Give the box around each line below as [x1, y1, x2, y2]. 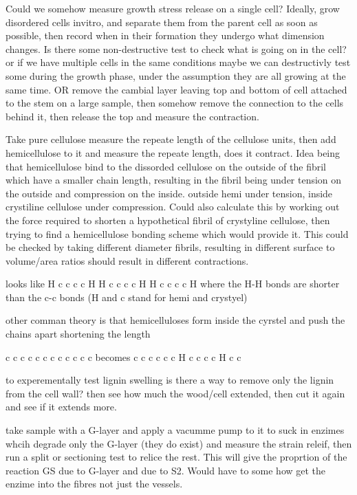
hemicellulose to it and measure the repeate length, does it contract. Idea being [6, 145, 340, 159]
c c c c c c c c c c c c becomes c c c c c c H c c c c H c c [6, 349, 241, 364]
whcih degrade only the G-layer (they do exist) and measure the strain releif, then [6, 436, 352, 450]
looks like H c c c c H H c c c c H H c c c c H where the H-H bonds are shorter [6, 276, 340, 291]
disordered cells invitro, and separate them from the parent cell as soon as [6, 14, 318, 29]
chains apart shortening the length [6, 327, 151, 341]
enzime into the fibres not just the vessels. [6, 476, 183, 491]
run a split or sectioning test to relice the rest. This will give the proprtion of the [6, 450, 347, 464]
